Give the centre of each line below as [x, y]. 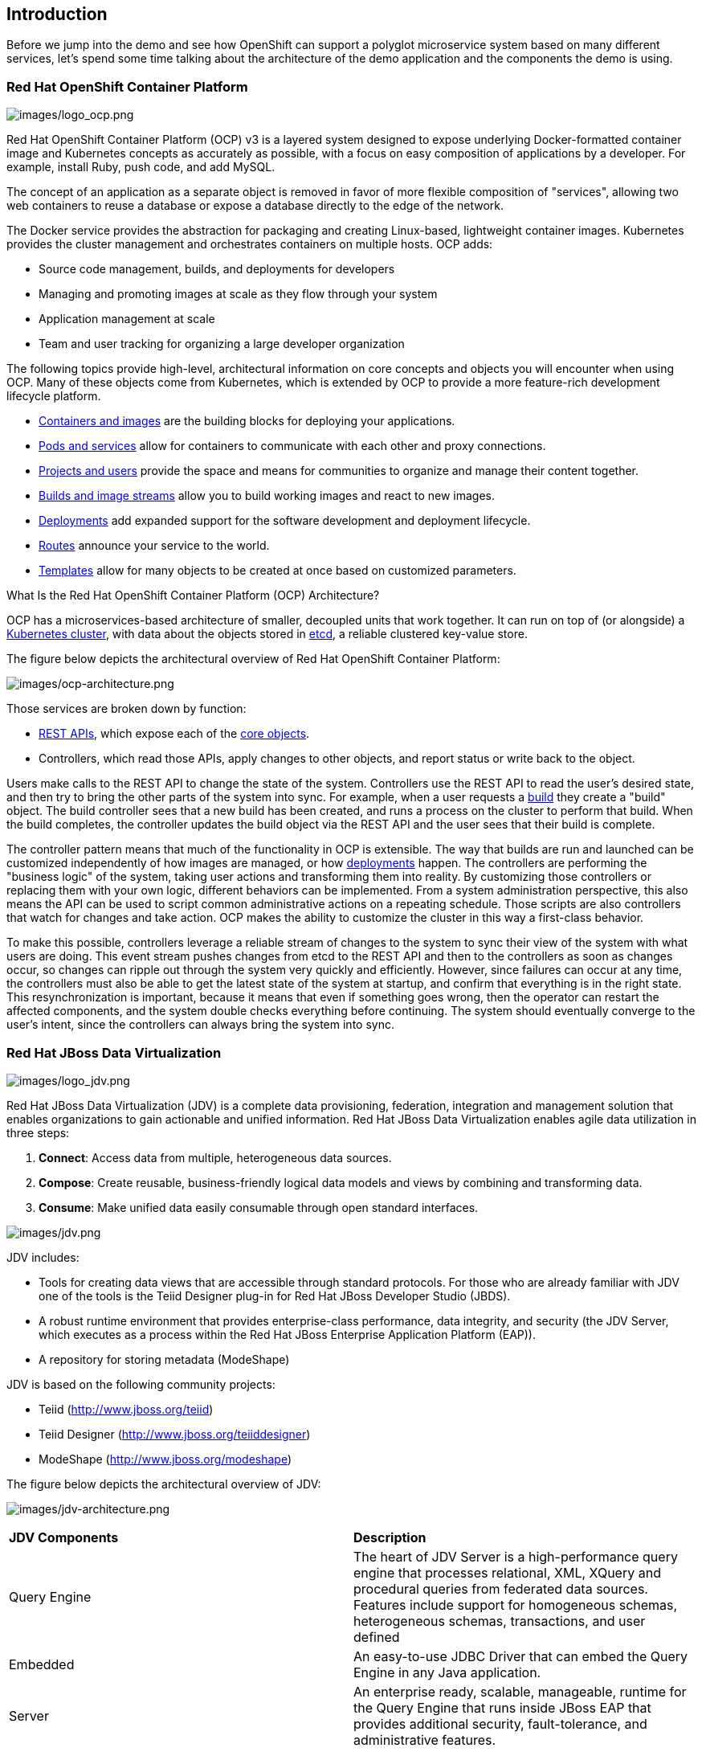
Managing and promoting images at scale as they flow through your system [238, 294]
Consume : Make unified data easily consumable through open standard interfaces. [259, 1207]
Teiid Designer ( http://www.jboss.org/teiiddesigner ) [175, 1434]
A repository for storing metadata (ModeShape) [164, 1359]
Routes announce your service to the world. [154, 546]
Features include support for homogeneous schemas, [516, 1605]
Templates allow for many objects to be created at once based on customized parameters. [278, 571]
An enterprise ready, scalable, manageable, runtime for [520, 1691]
